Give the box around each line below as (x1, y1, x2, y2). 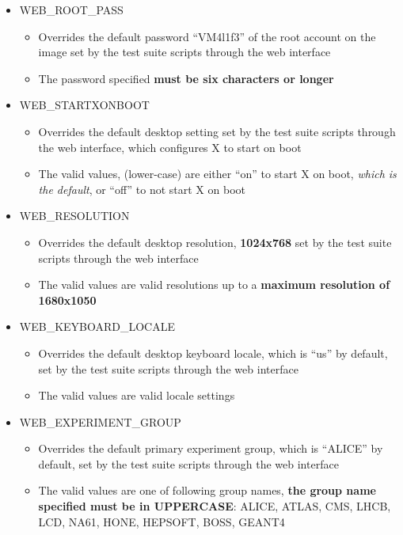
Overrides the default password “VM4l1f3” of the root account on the (38, 28, 376, 44)
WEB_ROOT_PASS (19, 2, 124, 17)
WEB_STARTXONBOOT (19, 97, 150, 113)
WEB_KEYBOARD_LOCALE (19, 318, 176, 335)
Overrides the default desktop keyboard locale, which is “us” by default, (38, 344, 388, 361)
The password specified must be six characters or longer (38, 70, 334, 86)
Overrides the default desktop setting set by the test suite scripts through (38, 123, 396, 139)
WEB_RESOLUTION (19, 207, 130, 224)
